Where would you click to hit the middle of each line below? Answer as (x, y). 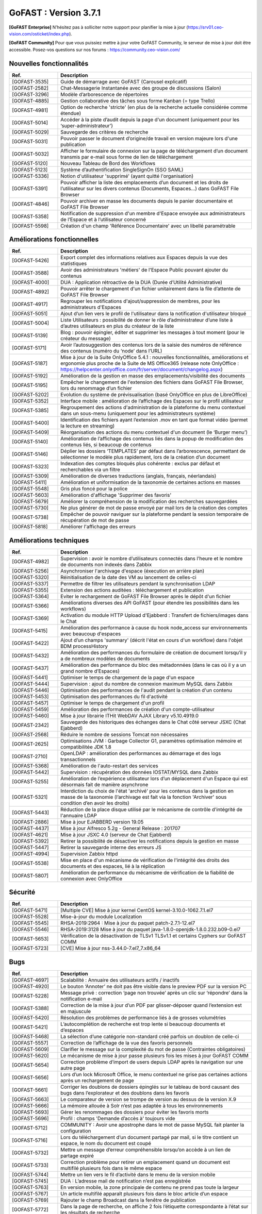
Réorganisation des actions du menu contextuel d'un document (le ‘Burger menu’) (154, 432)
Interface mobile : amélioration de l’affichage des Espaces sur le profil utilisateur (152, 401)
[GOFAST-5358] (30, 216)
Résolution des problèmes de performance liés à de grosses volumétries (143, 1017)
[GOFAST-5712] (30, 1128)
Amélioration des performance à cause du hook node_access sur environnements (154, 627)
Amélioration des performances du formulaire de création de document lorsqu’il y (154, 652)
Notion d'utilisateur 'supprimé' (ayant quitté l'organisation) (127, 176)
